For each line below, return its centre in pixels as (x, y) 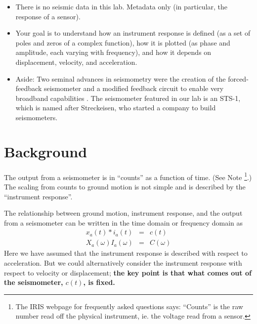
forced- (238, 78)
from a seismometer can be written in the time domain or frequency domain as (123, 222)
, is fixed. (99, 282)
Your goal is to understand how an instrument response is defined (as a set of (133, 33)
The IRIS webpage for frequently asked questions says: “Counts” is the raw (129, 306)
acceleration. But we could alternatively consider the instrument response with (123, 262)
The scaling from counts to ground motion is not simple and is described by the (125, 186)
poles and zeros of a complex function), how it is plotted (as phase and (123, 42)
